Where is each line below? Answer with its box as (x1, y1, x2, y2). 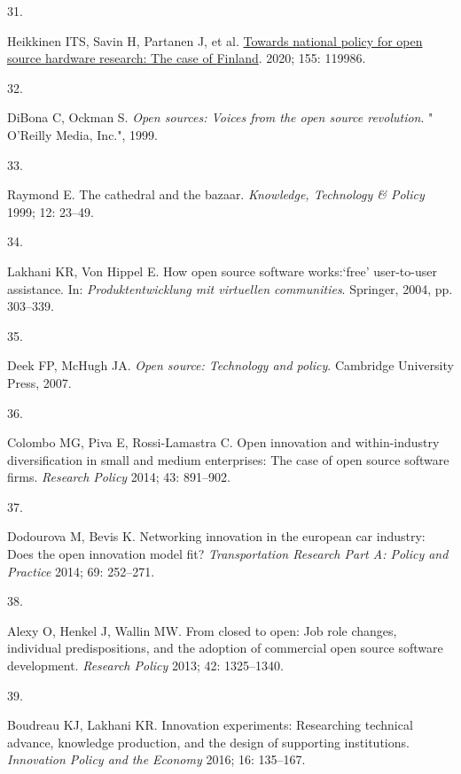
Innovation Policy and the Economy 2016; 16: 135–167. (7, 750, 306, 769)
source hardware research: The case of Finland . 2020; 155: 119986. (7, 49, 366, 67)
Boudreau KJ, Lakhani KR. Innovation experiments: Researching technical (7, 716, 413, 734)
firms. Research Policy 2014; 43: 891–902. (7, 468, 230, 486)
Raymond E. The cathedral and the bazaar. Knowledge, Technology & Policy (7, 185, 425, 204)
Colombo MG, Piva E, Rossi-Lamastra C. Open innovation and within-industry (7, 433, 440, 452)
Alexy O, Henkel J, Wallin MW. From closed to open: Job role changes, (7, 621, 397, 639)
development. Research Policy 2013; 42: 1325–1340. (7, 656, 284, 675)
